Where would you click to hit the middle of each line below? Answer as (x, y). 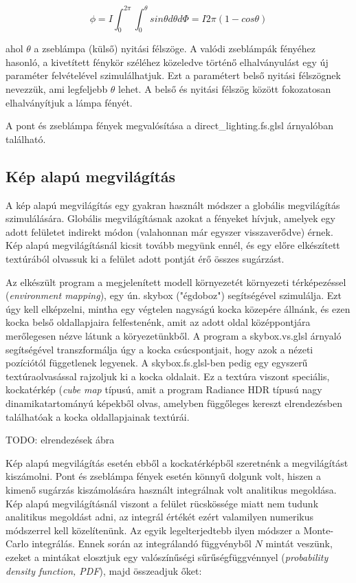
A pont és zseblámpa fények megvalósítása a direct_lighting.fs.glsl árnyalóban (169, 125)
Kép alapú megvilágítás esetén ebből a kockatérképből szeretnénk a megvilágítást (177, 462)
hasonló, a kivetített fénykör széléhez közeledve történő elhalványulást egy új (167, 62)
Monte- (319, 530)
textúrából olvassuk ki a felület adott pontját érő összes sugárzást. (145, 259)
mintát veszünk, (299, 543)
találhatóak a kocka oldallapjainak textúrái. (98, 416)
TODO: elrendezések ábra (60, 440)
